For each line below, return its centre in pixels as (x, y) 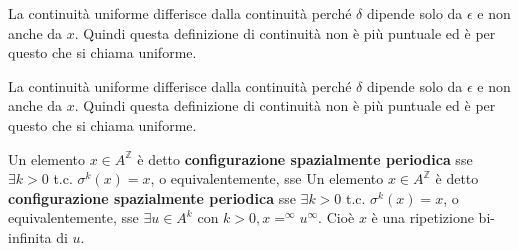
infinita (30, 236)
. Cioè (336, 217)
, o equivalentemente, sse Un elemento (267, 178)
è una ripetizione (422, 217)
